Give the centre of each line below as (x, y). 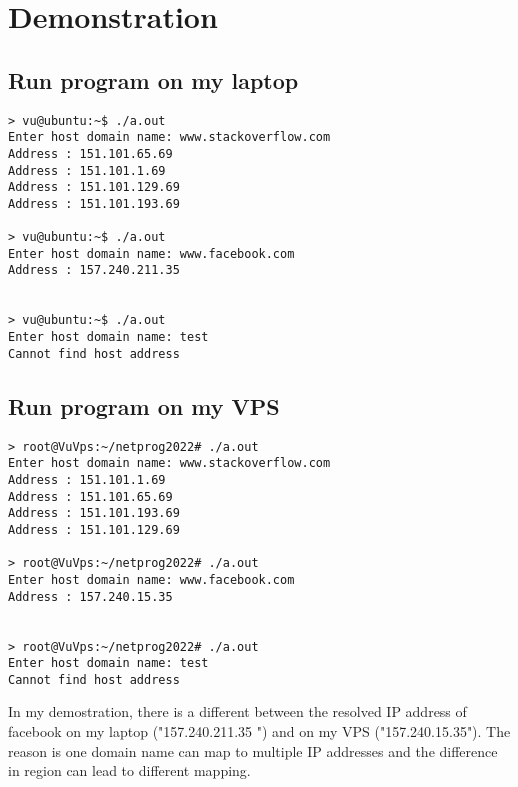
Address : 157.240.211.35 (94, 270)
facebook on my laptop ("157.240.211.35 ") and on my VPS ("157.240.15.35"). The (259, 731)
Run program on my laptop (153, 79)
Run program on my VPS (144, 405)
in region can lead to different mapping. (129, 770)
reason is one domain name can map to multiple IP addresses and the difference (253, 750)
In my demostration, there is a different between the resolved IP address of (237, 711)
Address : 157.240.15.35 (90, 596)
